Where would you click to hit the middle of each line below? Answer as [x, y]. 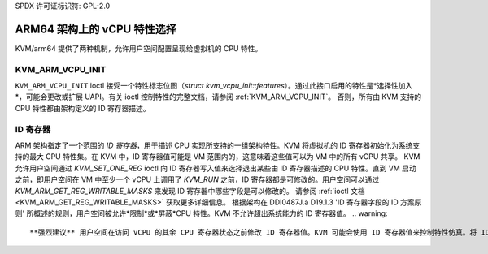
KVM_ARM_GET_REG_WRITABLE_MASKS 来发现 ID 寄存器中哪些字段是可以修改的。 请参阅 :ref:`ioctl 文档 [190, 191]
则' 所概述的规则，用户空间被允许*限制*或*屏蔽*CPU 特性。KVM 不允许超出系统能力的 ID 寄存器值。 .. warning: [201, 213]
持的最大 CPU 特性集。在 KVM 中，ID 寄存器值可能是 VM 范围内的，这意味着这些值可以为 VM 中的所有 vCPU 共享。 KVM [218, 157]
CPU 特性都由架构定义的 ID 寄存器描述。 [83, 108]
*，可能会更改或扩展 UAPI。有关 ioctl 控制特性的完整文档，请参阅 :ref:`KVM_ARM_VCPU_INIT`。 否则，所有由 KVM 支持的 [218, 97]
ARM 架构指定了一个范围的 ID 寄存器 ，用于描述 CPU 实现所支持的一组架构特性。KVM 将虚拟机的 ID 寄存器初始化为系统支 [218, 145]
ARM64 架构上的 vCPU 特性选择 [96, 29]
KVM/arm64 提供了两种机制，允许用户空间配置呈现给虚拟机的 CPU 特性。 [139, 48]
